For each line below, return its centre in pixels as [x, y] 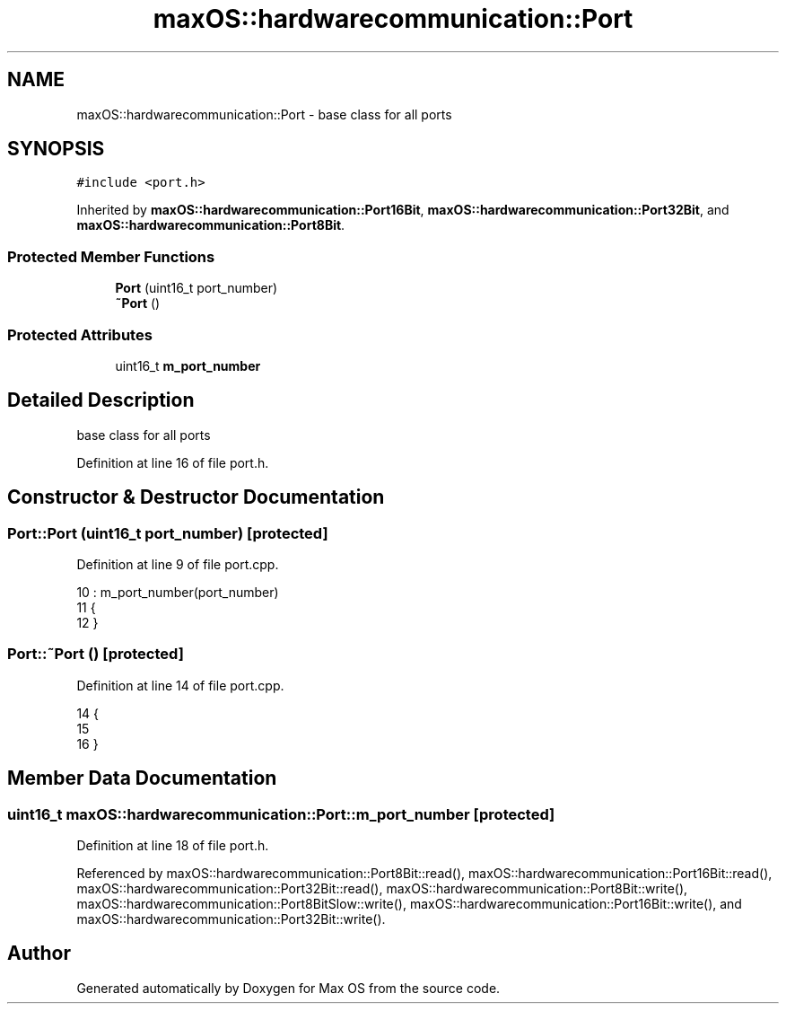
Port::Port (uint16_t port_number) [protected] [168, 533]
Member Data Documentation [142, 778]
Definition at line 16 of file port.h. [173, 462]
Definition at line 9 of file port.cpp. [178, 564]
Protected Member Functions [111, 256]
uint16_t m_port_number [188, 365]
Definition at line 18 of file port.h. [173, 845]
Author [39, 954]
